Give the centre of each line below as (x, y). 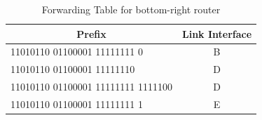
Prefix (91, 33)
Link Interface (217, 33)
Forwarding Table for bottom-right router (131, 9)
